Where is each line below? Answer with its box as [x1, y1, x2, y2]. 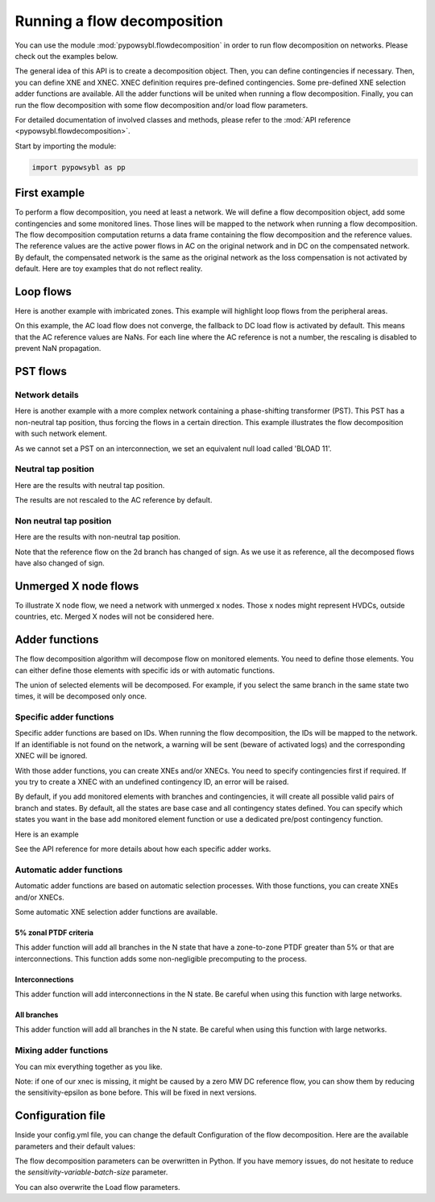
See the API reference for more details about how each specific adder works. [14, 844, 271, 854]
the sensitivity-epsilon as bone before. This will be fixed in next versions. [14, 1087, 257, 1097]
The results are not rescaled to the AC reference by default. [14, 495, 213, 505]
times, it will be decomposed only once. [14, 691, 147, 701]
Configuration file [14, 1109, 106, 1123]
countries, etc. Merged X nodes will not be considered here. [14, 611, 214, 621]
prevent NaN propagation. [14, 344, 101, 353]
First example [14, 186, 85, 200]
